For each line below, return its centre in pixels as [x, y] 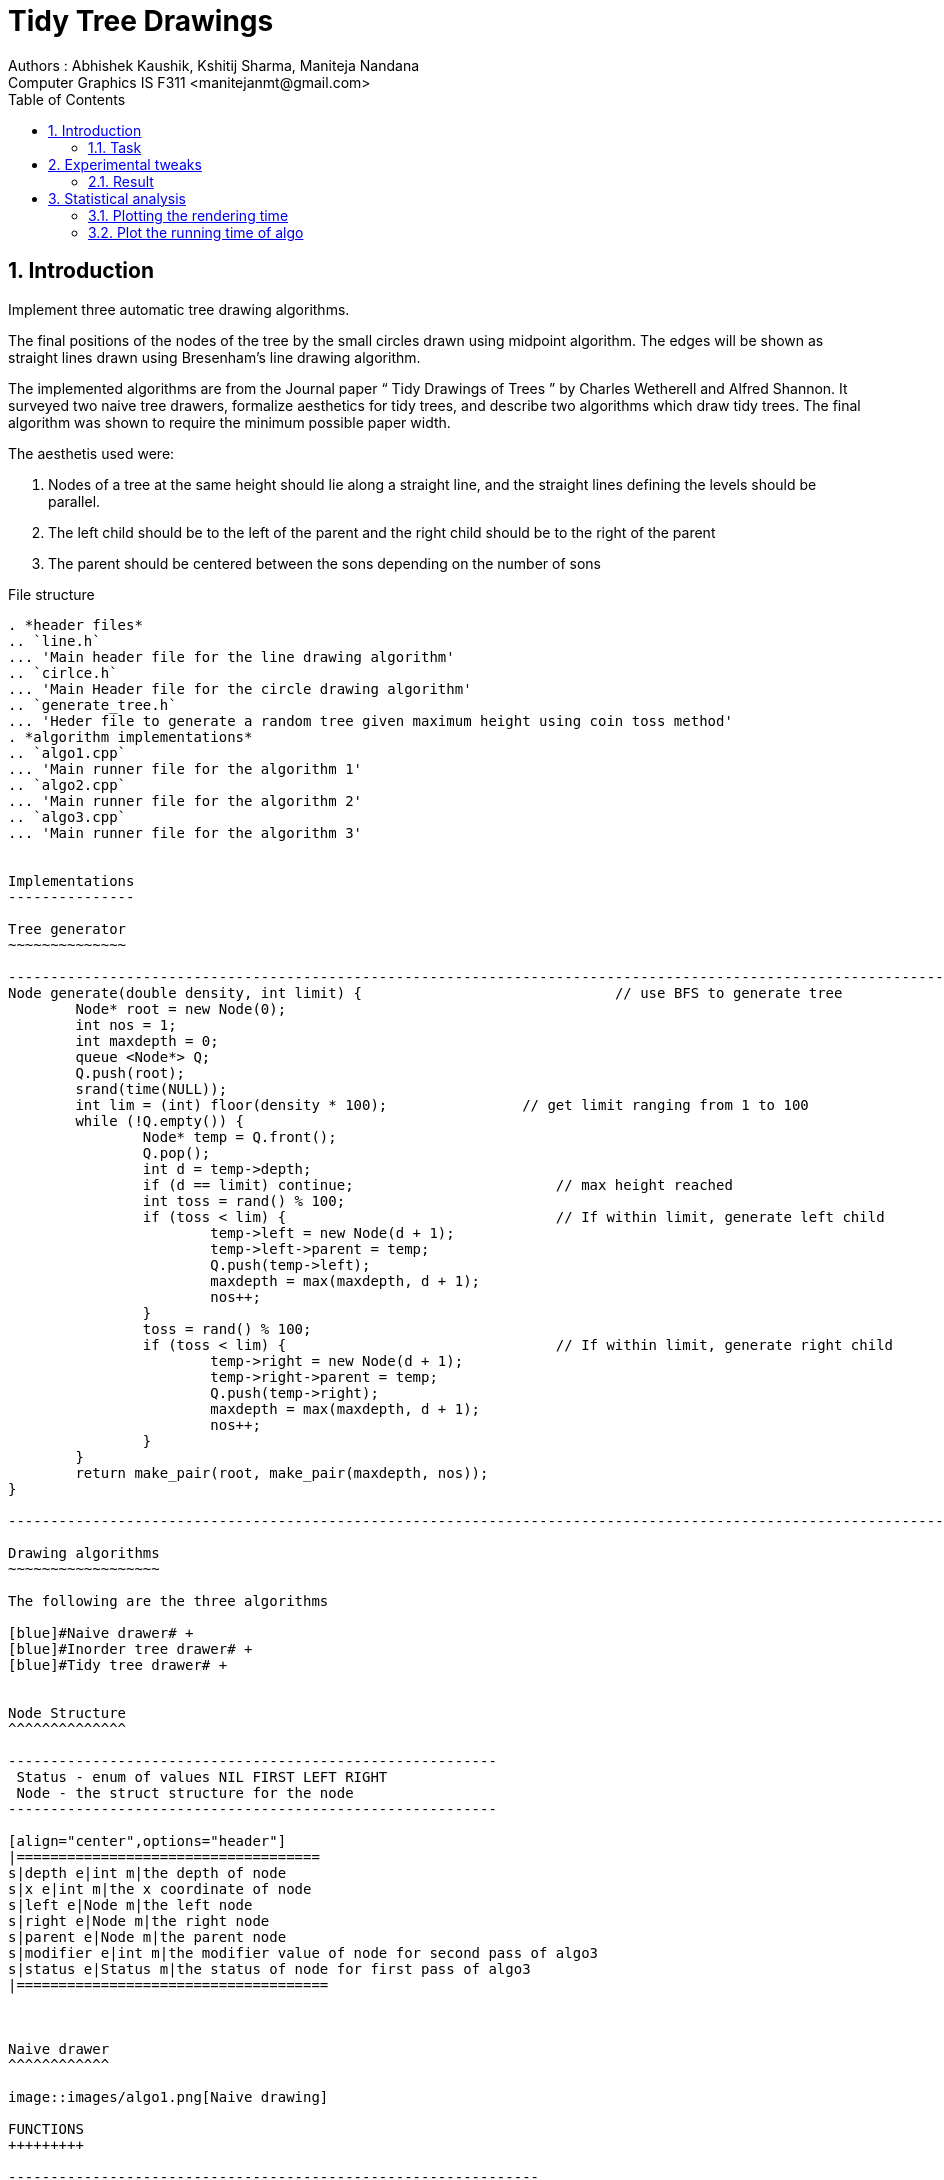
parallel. [74, 501]
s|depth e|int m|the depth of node [147, 1872]
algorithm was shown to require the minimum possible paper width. [229, 422]
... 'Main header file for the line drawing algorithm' [231, 656]
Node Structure [67, 1712]
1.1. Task [115, 147]
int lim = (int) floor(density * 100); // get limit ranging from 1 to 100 [442, 1104]
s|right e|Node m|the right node [139, 1920]
